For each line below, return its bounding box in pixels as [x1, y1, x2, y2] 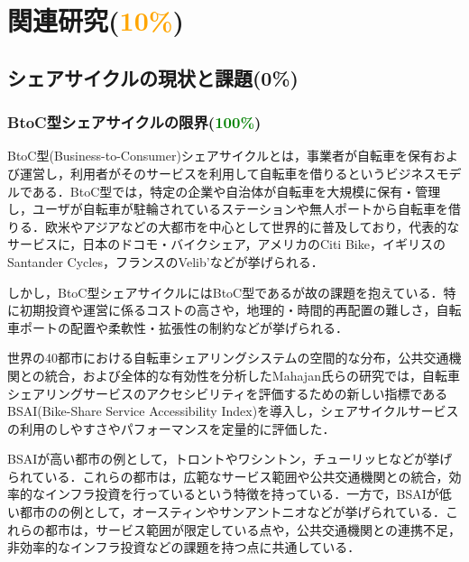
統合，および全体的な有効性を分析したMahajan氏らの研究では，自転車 [44, 365, 460, 384]
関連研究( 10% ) [7, 2, 185, 39]
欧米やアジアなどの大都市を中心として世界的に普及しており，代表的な [44, 217, 460, 235]
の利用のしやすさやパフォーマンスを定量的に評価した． [7, 419, 336, 438]
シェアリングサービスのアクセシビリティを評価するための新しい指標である [7, 383, 448, 402]
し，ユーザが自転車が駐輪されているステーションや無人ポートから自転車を [7, 199, 449, 218]
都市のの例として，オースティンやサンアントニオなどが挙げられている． [19, 502, 446, 521]
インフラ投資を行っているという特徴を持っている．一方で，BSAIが [44, 484, 439, 503]
